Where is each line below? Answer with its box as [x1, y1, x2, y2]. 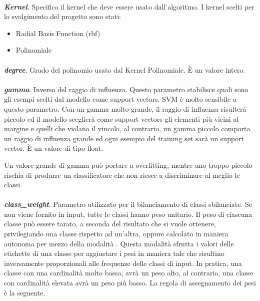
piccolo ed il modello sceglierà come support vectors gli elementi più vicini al [4, 113, 239, 124]
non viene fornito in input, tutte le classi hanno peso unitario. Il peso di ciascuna [4, 208, 252, 219]
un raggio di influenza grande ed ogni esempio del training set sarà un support [4, 133, 244, 143]
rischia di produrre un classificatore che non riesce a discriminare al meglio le [4, 169, 240, 180]
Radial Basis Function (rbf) [15, 28, 100, 38]
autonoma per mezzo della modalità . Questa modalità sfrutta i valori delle [4, 238, 234, 248]
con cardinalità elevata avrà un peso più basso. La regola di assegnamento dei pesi [4, 277, 256, 288]
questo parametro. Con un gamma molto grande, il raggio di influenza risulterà [4, 103, 246, 114]
